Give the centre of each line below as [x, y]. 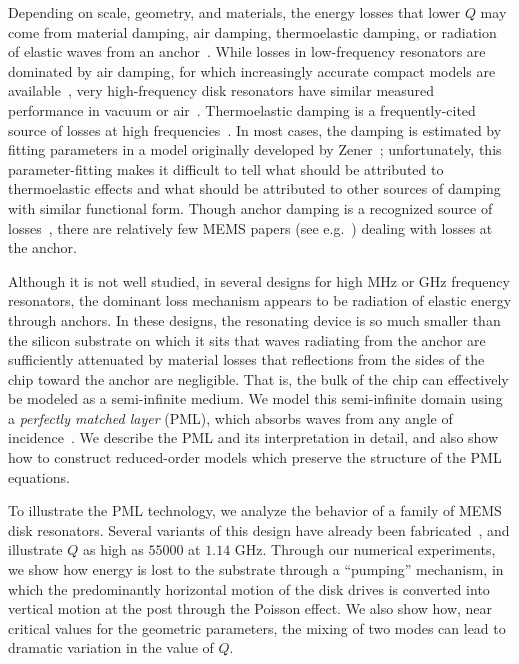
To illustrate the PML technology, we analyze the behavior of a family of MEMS [255, 510]
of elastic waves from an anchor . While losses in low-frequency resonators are [247, 51]
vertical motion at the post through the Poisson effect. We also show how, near [250, 608]
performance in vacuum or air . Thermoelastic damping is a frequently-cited [242, 109]
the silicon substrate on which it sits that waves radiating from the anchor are [247, 339]
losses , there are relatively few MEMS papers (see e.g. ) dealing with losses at [250, 227]
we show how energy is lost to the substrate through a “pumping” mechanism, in [256, 569]
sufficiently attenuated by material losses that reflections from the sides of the [246, 359]
